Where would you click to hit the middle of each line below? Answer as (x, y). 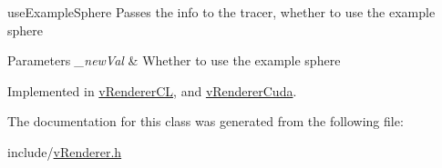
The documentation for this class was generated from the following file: (206, 121)
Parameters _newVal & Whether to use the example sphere (174, 60)
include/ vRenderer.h (65, 151)
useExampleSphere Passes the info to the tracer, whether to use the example (221, 12)
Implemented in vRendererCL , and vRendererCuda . (152, 90)
